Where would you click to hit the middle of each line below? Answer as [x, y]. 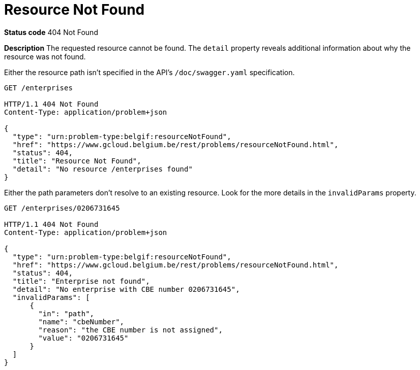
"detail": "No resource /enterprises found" [102, 169]
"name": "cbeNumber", [81, 322]
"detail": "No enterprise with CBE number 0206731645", [126, 289]
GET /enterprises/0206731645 [62, 208]
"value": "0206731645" [83, 338]
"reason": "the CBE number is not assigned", [130, 330]
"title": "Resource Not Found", [77, 161]
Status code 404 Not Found [51, 32]
